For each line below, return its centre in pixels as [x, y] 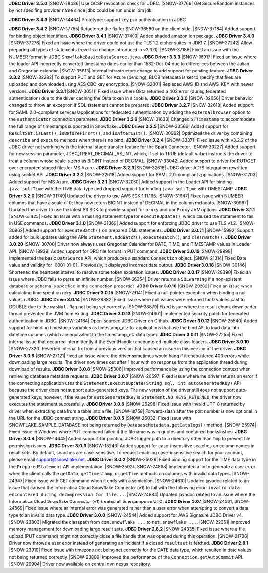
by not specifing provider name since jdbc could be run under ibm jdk [80, 10]
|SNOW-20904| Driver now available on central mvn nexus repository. [80, 564]
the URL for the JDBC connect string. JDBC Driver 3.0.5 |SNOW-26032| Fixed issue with [100, 418]
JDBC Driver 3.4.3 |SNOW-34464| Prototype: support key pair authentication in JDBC [98, 19]
